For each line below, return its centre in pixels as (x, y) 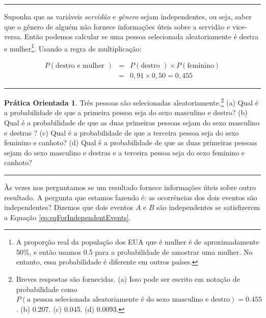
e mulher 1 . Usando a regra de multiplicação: (73, 47)
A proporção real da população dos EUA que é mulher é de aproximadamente (138, 242)
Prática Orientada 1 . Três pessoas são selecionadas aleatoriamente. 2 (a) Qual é (131, 102)
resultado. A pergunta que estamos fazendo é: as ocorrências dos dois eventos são (131, 197)
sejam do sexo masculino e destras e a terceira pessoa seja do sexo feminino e (125, 152)
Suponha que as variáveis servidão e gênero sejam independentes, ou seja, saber (128, 16)
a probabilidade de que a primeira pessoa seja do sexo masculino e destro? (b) (126, 112)
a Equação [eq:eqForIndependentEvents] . (68, 217)
